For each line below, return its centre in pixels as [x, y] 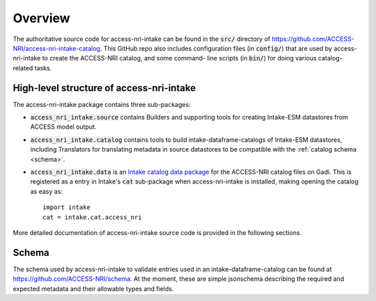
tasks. [43, 68]
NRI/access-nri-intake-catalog [57, 48]
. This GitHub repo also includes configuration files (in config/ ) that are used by [216, 48]
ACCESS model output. [63, 127]
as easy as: [46, 191]
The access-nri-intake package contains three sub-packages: [102, 104]
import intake [66, 208]
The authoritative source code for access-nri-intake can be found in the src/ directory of [142, 39]
